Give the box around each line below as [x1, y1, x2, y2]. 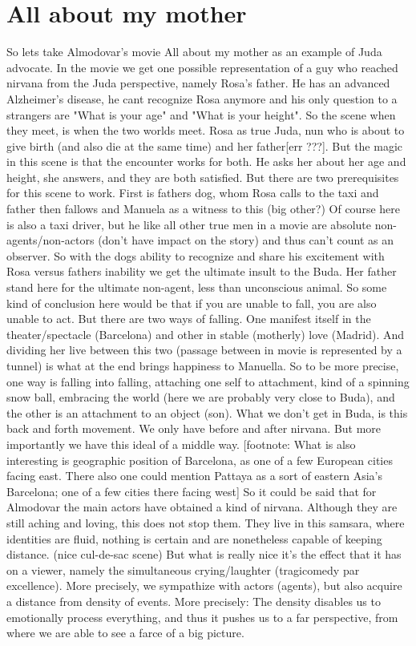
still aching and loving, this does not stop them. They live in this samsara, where [6, 514, 405, 531]
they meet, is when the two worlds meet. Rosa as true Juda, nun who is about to [6, 122, 405, 139]
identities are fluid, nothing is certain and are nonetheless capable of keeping [6, 530, 382, 547]
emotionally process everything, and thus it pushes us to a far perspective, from [6, 608, 398, 625]
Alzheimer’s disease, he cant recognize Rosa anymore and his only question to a [6, 90, 398, 107]
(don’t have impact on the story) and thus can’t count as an [98, 232, 394, 248]
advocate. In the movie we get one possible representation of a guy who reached [6, 59, 398, 75]
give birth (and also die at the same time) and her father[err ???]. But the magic [6, 137, 403, 154]
